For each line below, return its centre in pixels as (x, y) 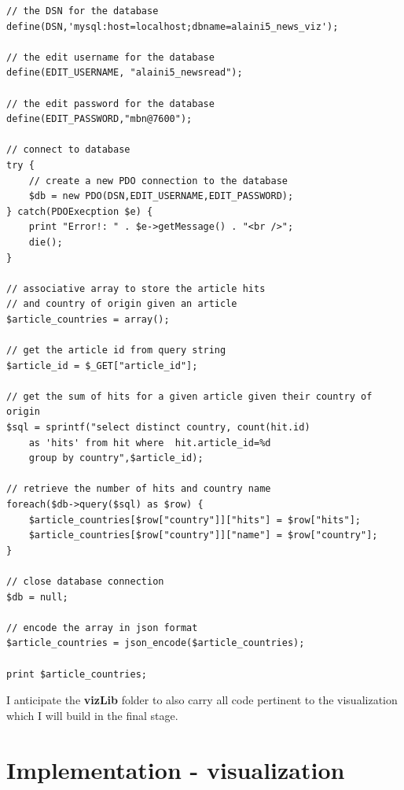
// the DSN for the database (83, 11)
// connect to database (68, 150)
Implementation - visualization (176, 769)
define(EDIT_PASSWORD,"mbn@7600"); (99, 119)
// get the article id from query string (116, 351)
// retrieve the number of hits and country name (139, 489)
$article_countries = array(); (88, 319)
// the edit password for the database (110, 103)
